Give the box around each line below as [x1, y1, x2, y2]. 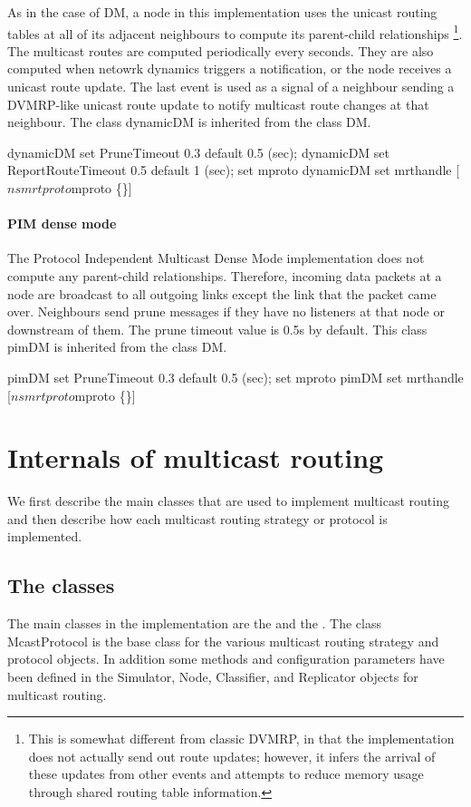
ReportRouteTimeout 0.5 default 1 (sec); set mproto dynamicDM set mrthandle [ [7, 160, 460, 180]
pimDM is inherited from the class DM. [7, 337, 227, 356]
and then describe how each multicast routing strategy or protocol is [7, 509, 388, 528]
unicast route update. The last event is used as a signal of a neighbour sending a [7, 77, 455, 96]
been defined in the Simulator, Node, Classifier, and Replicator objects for [7, 667, 418, 686]
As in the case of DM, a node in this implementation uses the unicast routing [7, 3, 437, 21]
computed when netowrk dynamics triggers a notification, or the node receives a [7, 59, 452, 78]
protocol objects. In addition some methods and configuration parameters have [7, 649, 445, 668]
